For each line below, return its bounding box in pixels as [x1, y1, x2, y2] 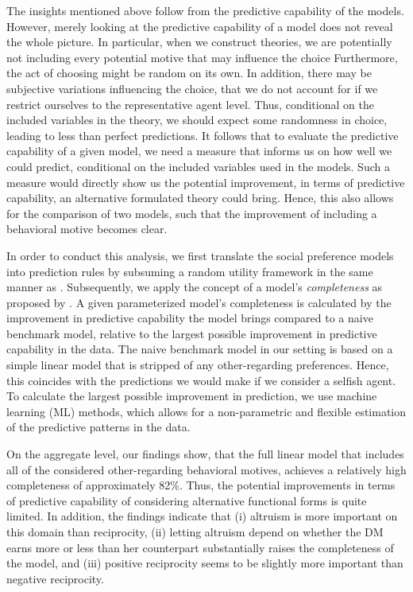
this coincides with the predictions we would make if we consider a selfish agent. [6, 372, 396, 388]
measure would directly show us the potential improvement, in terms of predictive [6, 173, 405, 190]
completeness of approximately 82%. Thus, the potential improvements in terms [6, 477, 396, 493]
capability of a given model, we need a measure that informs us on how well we [6, 142, 392, 159]
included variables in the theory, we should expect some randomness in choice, [6, 111, 388, 128]
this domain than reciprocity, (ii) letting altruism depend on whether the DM [6, 524, 384, 539]
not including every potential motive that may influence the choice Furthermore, [6, 49, 398, 65]
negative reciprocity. [6, 570, 104, 586]
